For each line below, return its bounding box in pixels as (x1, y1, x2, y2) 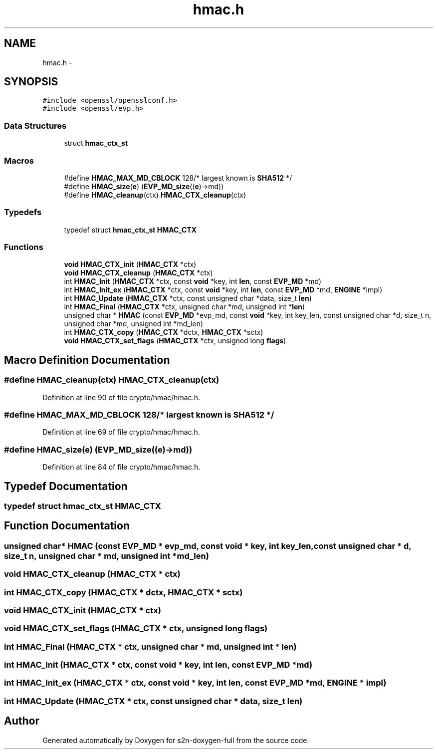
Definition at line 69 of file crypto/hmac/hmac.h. (42, 428, 200, 437)
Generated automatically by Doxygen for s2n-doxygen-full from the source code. (42, 736, 309, 745)
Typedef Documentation (4, 480, 128, 493)
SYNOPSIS (4, 75, 58, 88)
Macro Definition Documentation (4, 353, 170, 366)
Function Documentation (4, 519, 130, 532)
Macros (4, 155, 34, 166)
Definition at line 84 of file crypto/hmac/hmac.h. (42, 463, 201, 472)
